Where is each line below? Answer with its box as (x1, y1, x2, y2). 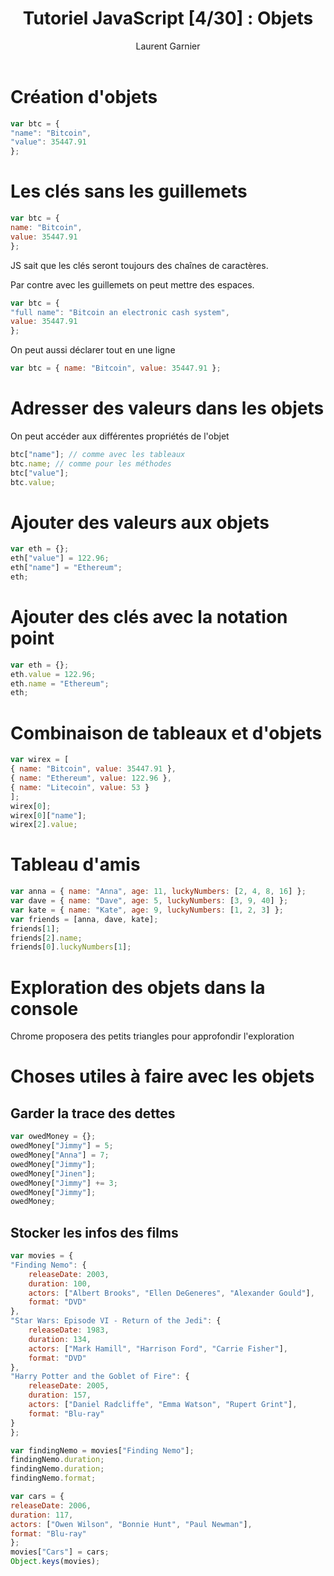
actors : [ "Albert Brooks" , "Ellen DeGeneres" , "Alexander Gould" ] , (28, 1288, 315, 1298)
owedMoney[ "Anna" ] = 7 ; (10, 1150, 110, 1160)
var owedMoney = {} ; (10, 1132, 97, 1142)
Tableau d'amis (10, 853, 141, 876)
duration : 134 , (28, 1334, 92, 1344)
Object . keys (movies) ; (10, 1557, 101, 1567)
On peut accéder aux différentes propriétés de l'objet (10, 430, 230, 442)
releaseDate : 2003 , (28, 1269, 110, 1279)
